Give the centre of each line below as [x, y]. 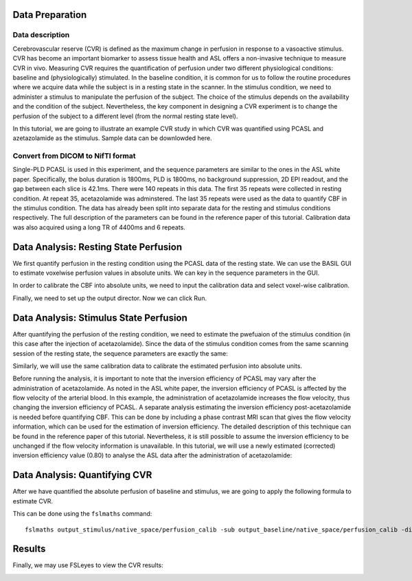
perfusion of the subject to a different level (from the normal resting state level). [125, 116]
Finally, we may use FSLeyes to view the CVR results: [88, 565]
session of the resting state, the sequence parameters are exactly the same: [120, 353]
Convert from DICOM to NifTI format [74, 156]
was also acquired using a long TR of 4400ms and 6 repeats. [99, 227]
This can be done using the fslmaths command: [82, 514]
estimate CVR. [33, 501]
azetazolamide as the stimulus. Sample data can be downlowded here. [112, 138]
